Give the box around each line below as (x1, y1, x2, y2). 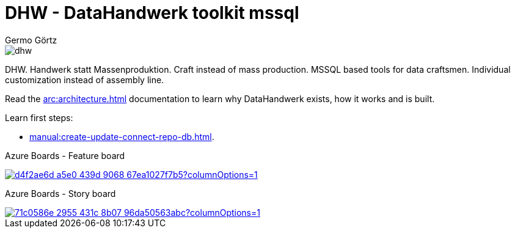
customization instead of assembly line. (5, 74, 164, 85)
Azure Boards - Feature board (5, 150, 125, 161)
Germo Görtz (5, 34, 57, 45)
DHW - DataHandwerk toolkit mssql (5, 2, 299, 23)
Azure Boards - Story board (5, 188, 116, 199)
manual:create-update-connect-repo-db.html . (29, 131, 214, 142)
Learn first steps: (5, 112, 73, 123)
